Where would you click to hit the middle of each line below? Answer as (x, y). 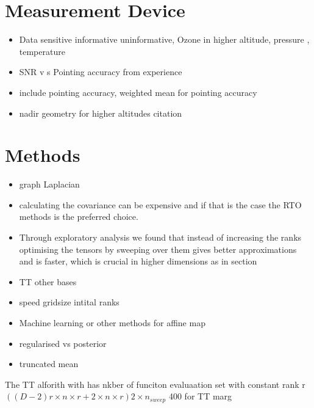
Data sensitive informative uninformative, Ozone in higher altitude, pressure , (164, 39)
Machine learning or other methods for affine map (112, 322)
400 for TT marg (200, 396)
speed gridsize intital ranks (69, 302)
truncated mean (49, 364)
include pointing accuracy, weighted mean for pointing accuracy (138, 92)
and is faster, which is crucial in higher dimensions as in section (138, 261)
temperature (42, 51)
